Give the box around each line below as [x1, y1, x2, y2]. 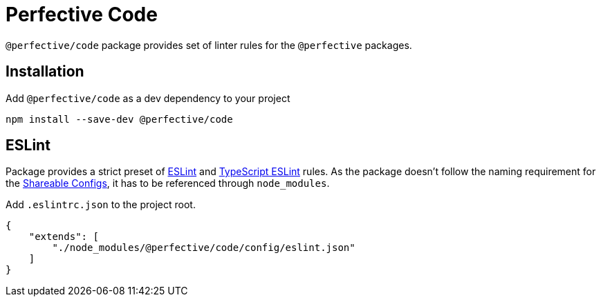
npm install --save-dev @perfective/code [6, 113, 233, 125]
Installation [6, 63, 84, 81]
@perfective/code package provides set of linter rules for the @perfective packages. [6, 39, 412, 51]
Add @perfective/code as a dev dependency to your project [6, 92, 290, 104]
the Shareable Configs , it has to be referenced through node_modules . [6, 177, 330, 190]
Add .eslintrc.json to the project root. [6, 199, 196, 211]
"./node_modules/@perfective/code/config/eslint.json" [52, 242, 355, 254]
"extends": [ [28, 231, 99, 243]
